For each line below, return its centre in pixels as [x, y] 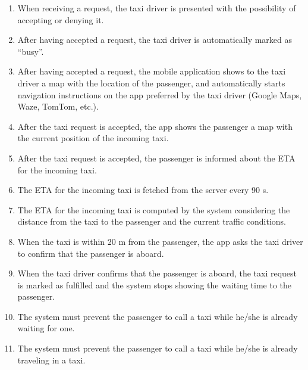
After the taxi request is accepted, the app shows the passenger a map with [155, 126]
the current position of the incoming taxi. [93, 138]
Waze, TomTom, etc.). [58, 106]
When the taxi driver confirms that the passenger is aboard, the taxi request [157, 273]
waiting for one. [46, 328]
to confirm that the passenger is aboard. [91, 253]
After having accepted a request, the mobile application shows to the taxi [152, 71]
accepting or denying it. [61, 19]
